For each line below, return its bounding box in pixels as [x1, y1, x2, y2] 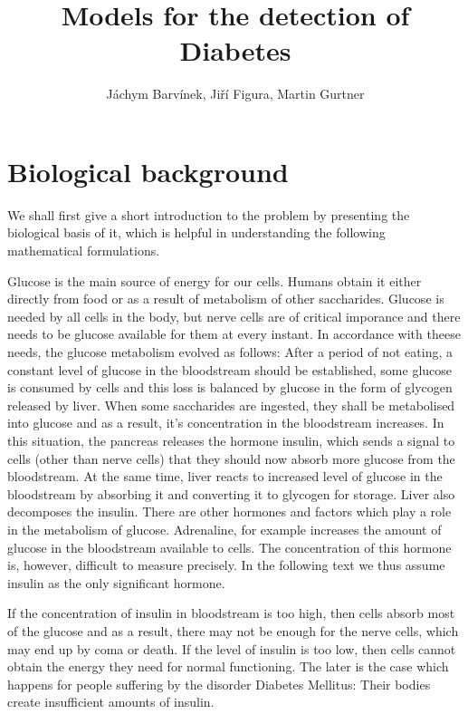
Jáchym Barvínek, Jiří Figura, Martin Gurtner [106, 84, 365, 103]
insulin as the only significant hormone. [7, 573, 225, 592]
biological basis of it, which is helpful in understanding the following [7, 223, 386, 242]
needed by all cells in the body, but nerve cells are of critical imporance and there [7, 306, 461, 325]
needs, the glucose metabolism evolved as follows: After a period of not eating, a [7, 343, 453, 361]
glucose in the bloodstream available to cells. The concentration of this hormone [7, 537, 452, 556]
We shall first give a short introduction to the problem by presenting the [7, 205, 410, 224]
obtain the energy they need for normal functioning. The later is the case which [7, 657, 449, 676]
